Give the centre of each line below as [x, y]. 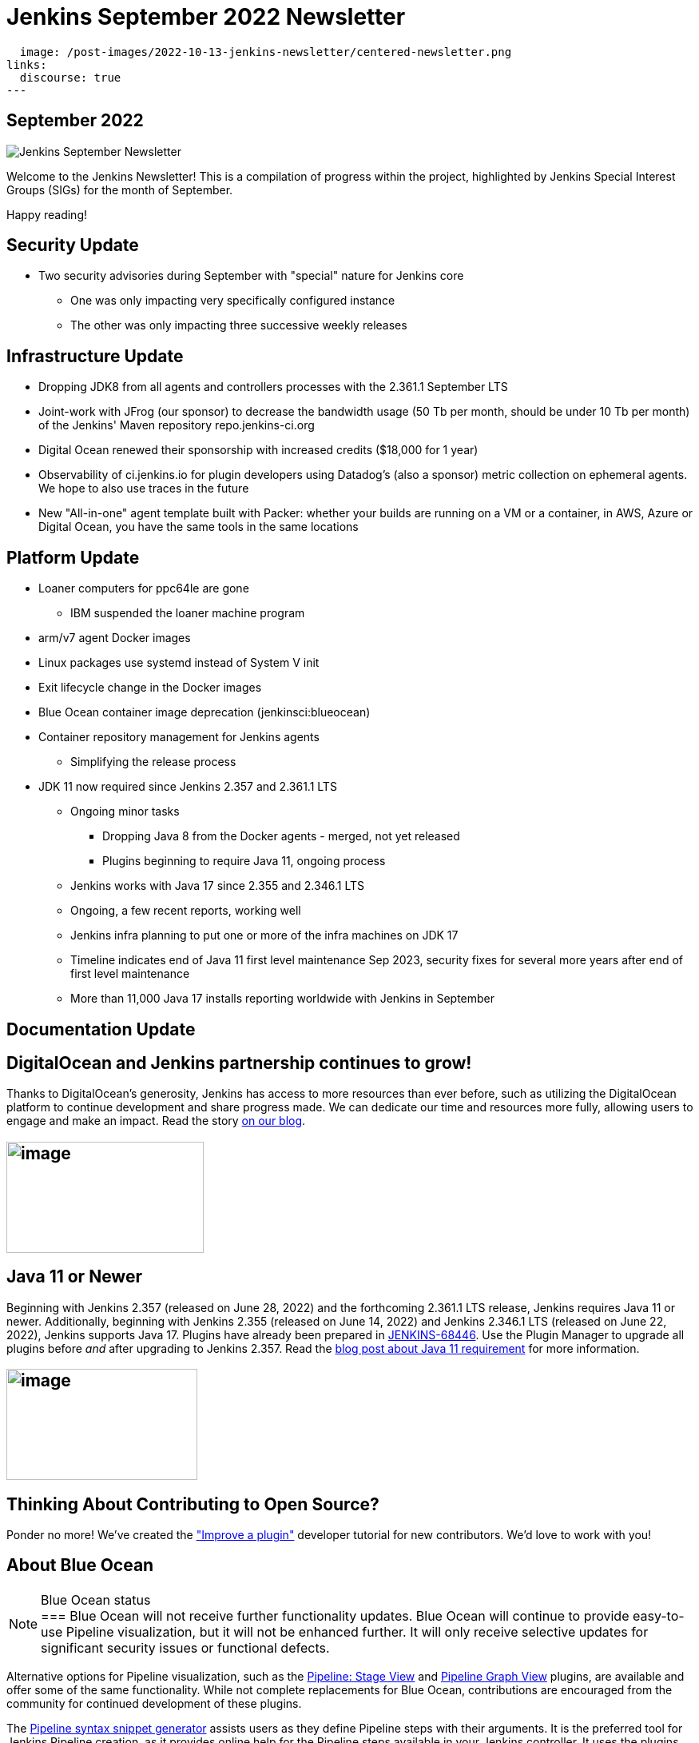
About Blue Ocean [80, 1566]
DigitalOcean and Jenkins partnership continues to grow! [239, 1063]
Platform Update [73, 557]
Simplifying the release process [153, 762]
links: [27, 64]
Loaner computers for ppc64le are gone [144, 588]
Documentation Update [101, 1029]
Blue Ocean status [96, 1599]
